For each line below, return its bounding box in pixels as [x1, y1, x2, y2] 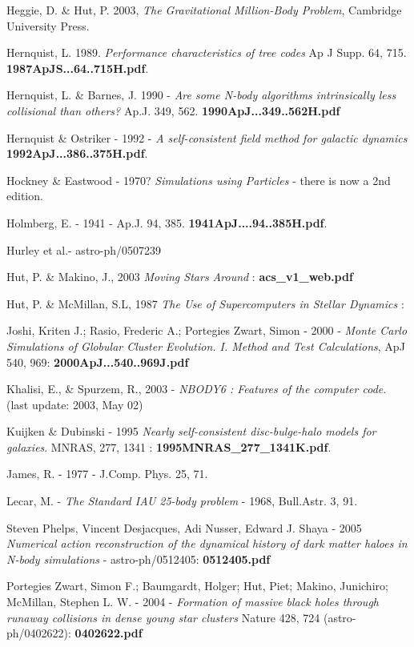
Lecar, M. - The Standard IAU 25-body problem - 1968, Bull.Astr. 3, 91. [6, 492, 358, 509]
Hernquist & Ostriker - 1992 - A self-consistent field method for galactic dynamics [6, 129, 408, 146]
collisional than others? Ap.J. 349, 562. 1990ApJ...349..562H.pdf [6, 102, 340, 119]
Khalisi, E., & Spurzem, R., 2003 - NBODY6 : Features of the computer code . [6, 380, 387, 397]
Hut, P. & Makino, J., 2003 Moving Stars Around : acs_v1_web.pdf [6, 268, 353, 285]
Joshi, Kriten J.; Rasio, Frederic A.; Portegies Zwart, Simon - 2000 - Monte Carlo [6, 322, 408, 339]
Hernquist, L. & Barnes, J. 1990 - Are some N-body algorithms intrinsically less [6, 86, 396, 103]
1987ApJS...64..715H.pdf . [6, 59, 149, 76]
